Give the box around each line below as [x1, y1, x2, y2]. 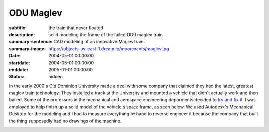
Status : [9, 74, 25, 80]
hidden [48, 74, 63, 80]
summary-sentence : [9, 39, 53, 45]
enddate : [9, 66, 28, 72]
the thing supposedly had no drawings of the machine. [9, 118, 122, 124]
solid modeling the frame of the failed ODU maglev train [48, 31, 163, 37]
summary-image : [9, 45, 46, 52]
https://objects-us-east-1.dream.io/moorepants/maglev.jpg [48, 45, 169, 52]
